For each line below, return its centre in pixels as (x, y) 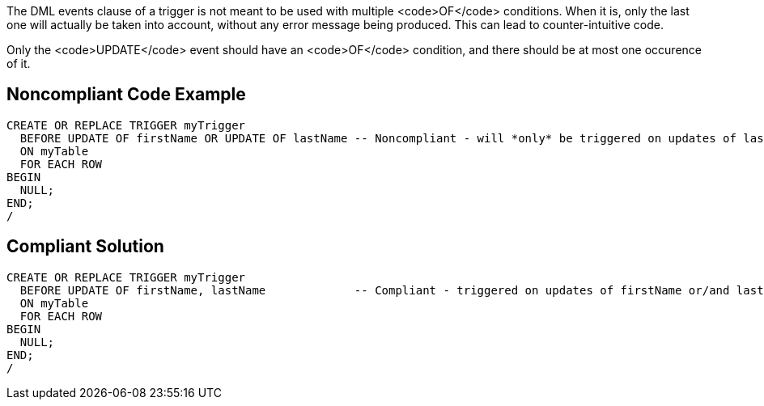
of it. (19, 63)
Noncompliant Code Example (126, 95)
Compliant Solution (85, 247)
